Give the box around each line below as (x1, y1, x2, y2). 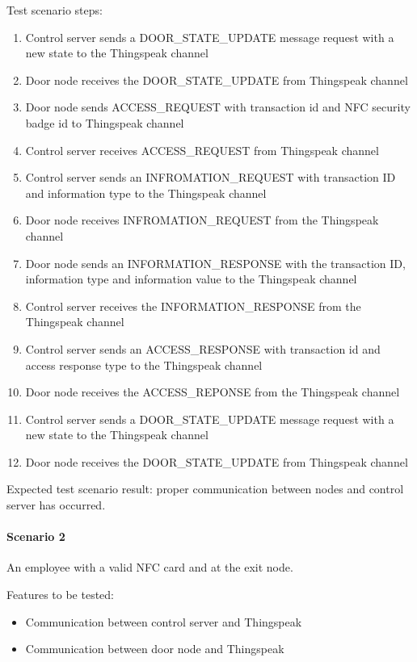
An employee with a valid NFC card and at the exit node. (6, 559, 293, 576)
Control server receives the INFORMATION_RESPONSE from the (25, 297, 361, 314)
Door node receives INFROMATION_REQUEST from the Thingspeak (25, 212, 379, 228)
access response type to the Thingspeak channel (25, 356, 263, 373)
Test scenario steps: (6, 2, 103, 18)
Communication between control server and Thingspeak (25, 613, 302, 630)
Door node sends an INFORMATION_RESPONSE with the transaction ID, (25, 254, 406, 271)
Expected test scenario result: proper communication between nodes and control (6, 480, 404, 497)
